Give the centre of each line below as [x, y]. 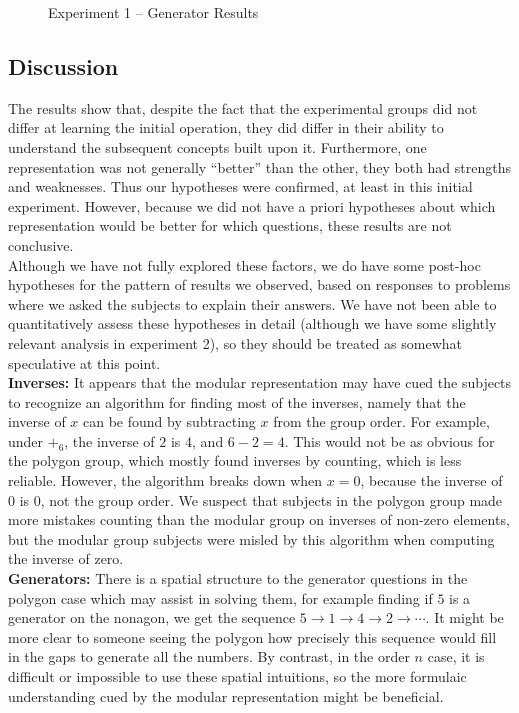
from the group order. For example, [381, 421]
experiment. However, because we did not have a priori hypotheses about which [252, 205]
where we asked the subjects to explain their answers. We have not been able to [252, 303]
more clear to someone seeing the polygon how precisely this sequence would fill [252, 636]
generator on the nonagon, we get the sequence [152, 617]
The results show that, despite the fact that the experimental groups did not [243, 107]
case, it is [456, 656]
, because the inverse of [431, 480]
